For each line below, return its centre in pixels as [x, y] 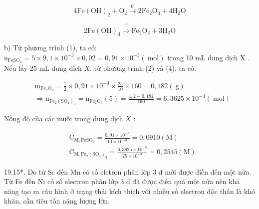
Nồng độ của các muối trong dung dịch [64, 118]
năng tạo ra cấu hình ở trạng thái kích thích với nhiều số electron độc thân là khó [130, 191]
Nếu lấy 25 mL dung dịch [43, 68]
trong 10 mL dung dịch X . [209, 57]
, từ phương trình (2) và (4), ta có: [143, 68]
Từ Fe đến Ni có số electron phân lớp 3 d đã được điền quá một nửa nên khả [122, 181]
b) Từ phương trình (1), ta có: [50, 48]
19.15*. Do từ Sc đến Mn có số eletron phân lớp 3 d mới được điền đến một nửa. [128, 171]
